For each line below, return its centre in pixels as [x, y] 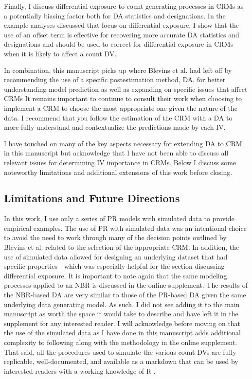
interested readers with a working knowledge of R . [80, 370]
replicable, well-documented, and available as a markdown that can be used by [121, 361]
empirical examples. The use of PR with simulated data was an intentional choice [125, 228]
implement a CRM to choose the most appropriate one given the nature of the [121, 108]
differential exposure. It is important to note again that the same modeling [116, 275]
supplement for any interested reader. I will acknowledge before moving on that [122, 323]
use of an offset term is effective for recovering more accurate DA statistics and [122, 34]
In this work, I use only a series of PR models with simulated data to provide [119, 218]
